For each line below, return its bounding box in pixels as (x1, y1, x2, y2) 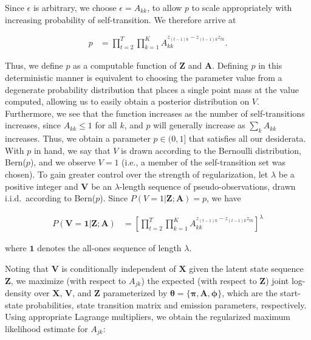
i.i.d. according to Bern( (5, 192, 96, 204)
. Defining (212, 59, 248, 72)
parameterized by (103, 286, 168, 299)
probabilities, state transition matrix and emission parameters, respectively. (26, 298, 307, 311)
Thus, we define (5, 59, 63, 72)
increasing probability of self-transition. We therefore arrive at (5, 13, 236, 26)
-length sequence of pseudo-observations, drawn (119, 179, 296, 192)
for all (95, 119, 117, 131)
